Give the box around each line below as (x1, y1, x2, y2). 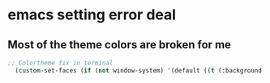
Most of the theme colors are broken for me (7, 38, 232, 52)
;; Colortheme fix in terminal (7, 59, 114, 67)
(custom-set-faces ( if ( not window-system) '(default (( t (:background (15, 66, 263, 74)
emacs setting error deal (7, 6, 176, 24)
